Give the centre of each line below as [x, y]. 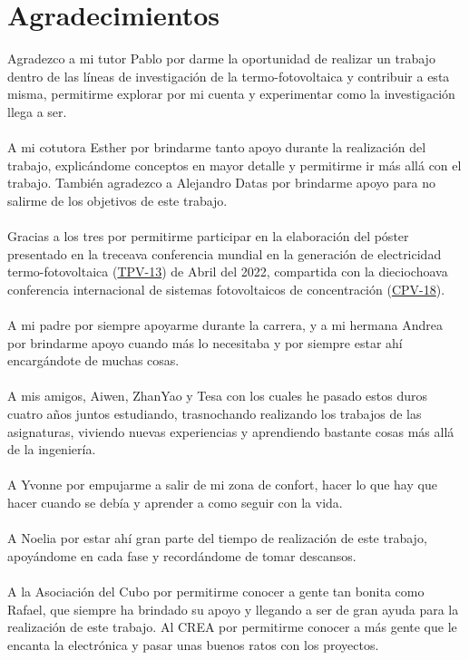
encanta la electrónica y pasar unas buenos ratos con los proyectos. [193, 644]
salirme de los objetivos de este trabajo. [117, 200]
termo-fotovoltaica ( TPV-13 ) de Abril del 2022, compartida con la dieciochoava [228, 272]
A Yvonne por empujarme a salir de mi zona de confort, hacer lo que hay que [222, 485]
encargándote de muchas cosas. [93, 360]
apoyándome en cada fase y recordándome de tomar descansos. [182, 555]
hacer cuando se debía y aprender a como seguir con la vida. [175, 502]
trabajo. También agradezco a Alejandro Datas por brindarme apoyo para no [221, 183]
